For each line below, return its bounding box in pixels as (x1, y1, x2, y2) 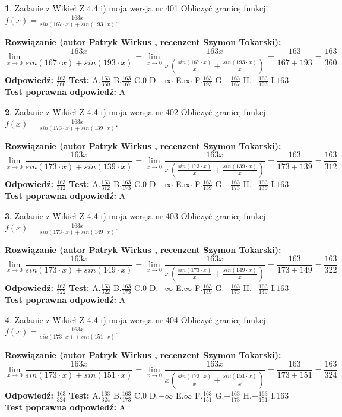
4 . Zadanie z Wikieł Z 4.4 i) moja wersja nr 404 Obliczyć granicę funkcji (5, 313, 268, 326)
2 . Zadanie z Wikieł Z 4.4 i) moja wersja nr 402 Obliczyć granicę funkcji (5, 105, 268, 118)
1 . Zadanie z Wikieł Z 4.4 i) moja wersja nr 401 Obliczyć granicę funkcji (5, 2, 268, 14)
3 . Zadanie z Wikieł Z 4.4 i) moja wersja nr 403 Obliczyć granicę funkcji (5, 209, 268, 222)
